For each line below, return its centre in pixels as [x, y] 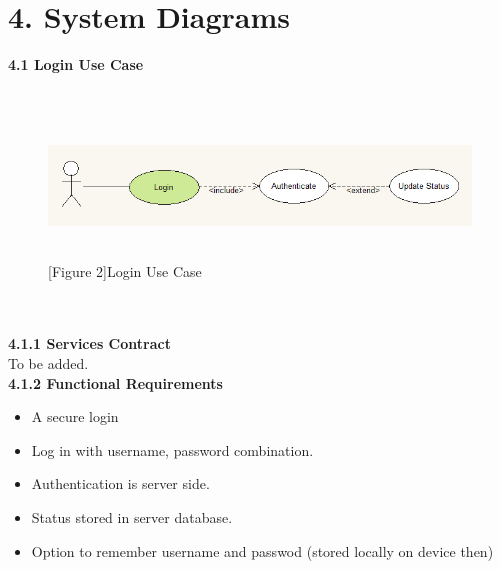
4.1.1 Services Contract [89, 343]
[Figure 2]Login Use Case [125, 270]
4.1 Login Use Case [76, 64]
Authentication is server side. [120, 483]
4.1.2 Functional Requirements [115, 382]
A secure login [75, 416]
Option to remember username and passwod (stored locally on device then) [262, 550]
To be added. [48, 363]
